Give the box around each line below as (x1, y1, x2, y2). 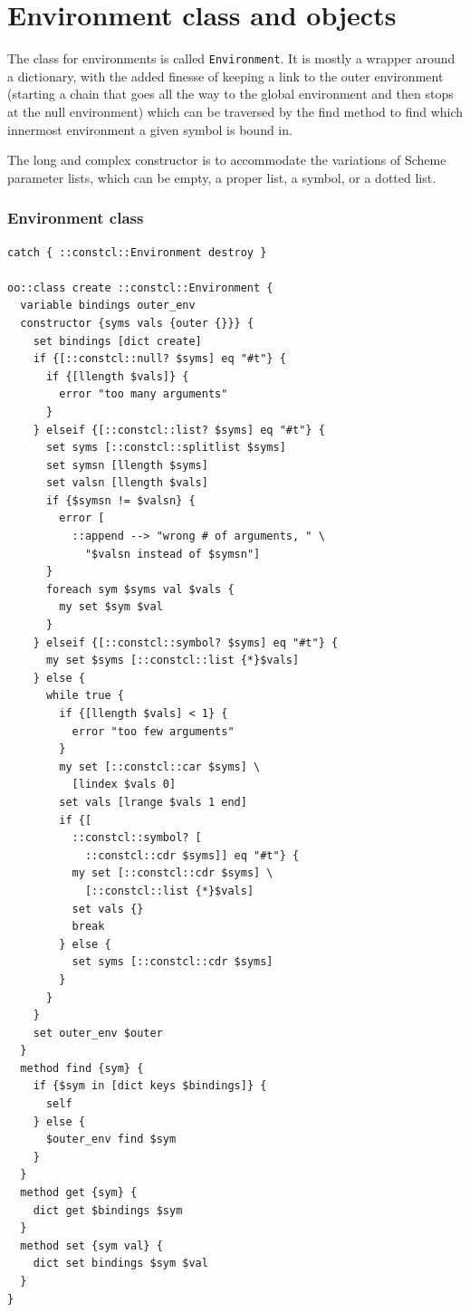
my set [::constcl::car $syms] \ (59, 760, 261, 773)
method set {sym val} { (20, 1239, 163, 1252)
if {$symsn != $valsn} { (45, 493, 196, 507)
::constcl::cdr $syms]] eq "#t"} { (84, 848, 300, 862)
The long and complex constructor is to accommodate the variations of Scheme (7, 150, 446, 169)
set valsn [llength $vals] (45, 476, 208, 490)
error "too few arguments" (72, 724, 235, 738)
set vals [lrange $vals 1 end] (59, 795, 247, 809)
